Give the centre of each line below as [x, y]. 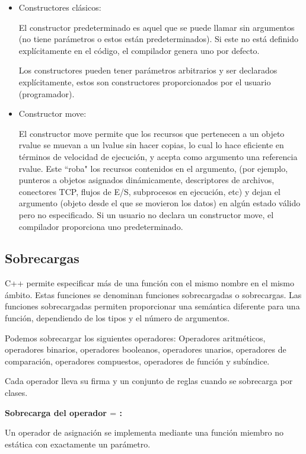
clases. [16, 393]
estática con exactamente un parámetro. [78, 444]
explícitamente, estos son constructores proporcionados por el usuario [145, 81]
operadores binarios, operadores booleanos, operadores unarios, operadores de [146, 349]
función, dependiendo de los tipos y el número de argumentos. [117, 318]
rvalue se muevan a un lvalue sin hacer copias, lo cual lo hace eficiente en [151, 145]
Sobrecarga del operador [56, 412]
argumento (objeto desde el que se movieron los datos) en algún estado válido [160, 203]
